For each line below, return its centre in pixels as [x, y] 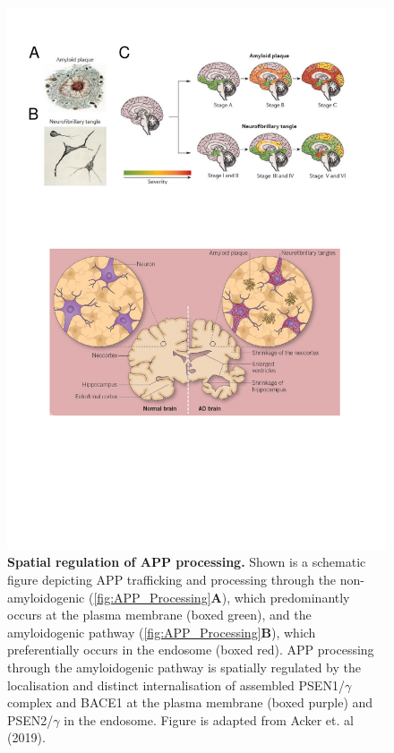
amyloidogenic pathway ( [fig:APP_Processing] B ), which [162, 632]
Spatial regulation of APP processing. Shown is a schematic [187, 562]
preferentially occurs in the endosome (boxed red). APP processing [191, 650]
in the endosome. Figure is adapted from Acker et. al [209, 719]
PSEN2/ [30, 719]
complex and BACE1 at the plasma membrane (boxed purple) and [190, 702]
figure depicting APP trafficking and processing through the [172, 579]
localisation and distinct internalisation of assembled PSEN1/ [176, 685]
